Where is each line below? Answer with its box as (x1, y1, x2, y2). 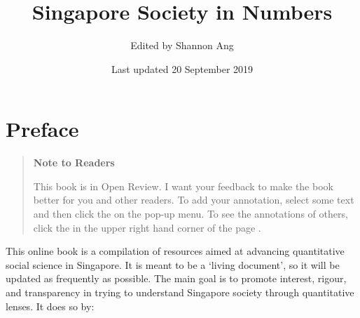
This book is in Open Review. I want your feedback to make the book (33, 178, 333, 193)
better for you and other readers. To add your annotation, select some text (33, 192, 354, 207)
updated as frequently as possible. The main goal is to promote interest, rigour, (6, 271, 347, 286)
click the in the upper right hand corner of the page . (33, 220, 261, 234)
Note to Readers (33, 155, 115, 170)
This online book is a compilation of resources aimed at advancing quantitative (6, 244, 345, 258)
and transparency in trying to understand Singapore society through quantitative (6, 285, 354, 299)
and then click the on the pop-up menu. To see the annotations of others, (33, 206, 348, 221)
